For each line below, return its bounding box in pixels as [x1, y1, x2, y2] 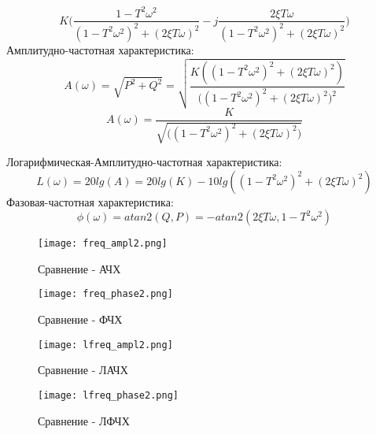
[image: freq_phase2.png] [38, 288, 173, 300]
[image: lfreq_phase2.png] [38, 389, 179, 401]
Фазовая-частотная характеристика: [6, 193, 174, 210]
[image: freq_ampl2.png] [38, 238, 168, 250]
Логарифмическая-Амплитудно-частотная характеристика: [6, 154, 282, 169]
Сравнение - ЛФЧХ [38, 412, 130, 428]
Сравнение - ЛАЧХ [38, 362, 128, 378]
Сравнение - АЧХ [38, 260, 121, 276]
